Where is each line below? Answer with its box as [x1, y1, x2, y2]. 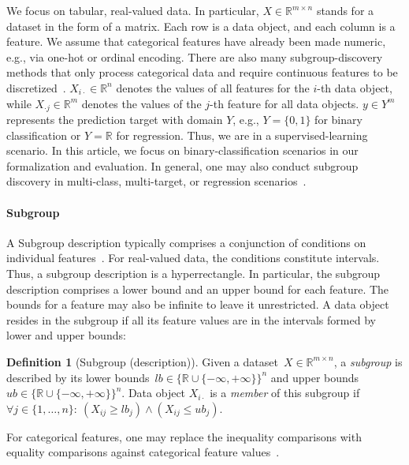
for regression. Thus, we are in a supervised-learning [116, 126, 368, 143]
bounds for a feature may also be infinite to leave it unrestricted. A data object [6, 296, 389, 313]
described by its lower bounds [6, 369, 150, 385]
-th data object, [317, 79, 392, 96]
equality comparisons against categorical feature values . [6, 444, 280, 460]
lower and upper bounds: [6, 327, 126, 343]
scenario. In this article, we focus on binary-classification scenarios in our [6, 142, 359, 159]
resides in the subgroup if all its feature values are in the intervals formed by [6, 311, 376, 328]
